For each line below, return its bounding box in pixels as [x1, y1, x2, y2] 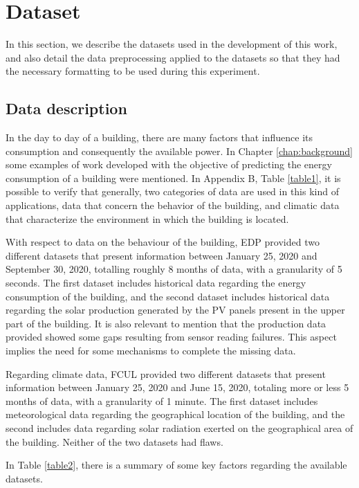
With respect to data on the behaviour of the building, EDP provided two [6, 235, 320, 249]
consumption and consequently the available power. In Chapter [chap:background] [6, 143, 353, 158]
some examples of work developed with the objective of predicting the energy [6, 157, 332, 172]
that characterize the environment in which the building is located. [6, 211, 289, 226]
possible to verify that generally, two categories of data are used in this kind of [6, 184, 339, 199]
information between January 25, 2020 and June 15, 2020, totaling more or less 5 [6, 380, 349, 395]
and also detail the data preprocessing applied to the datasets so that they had [6, 50, 340, 64]
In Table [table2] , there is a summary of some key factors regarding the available [6, 458, 347, 472]
